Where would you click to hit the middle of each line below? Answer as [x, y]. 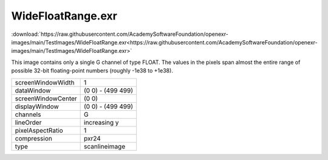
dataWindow [33, 90]
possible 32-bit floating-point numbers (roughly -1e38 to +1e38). [92, 71]
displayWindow [37, 106]
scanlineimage [105, 146]
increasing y [101, 122]
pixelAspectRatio [39, 130]
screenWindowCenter [46, 99]
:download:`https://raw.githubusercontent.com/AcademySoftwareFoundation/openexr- [120, 34]
